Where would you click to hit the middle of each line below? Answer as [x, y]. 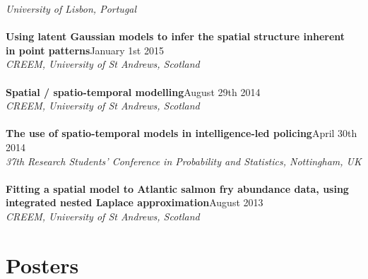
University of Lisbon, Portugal [71, 8]
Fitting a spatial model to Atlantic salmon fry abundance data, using [177, 188]
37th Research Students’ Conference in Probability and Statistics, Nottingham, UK [184, 161]
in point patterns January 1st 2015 [85, 50]
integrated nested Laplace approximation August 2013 [135, 202]
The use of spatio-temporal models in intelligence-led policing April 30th [182, 133]
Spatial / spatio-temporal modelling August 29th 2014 [133, 91]
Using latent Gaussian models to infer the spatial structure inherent [176, 36]
